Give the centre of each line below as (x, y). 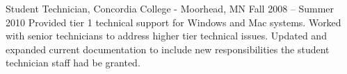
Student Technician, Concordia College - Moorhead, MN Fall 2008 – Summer (170, 8)
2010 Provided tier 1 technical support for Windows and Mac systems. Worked (173, 22)
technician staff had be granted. (73, 63)
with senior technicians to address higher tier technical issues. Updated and (166, 36)
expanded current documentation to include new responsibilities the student (168, 49)
